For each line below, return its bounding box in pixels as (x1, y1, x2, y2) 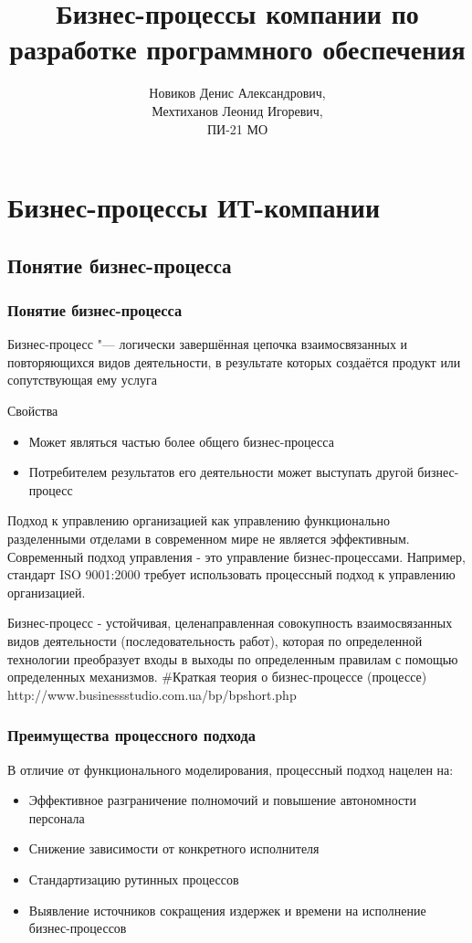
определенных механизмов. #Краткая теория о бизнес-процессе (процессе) (7, 667, 427, 686)
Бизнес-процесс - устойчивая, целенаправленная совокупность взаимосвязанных (7, 613, 453, 632)
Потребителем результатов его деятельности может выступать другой (28, 462, 414, 482)
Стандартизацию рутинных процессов (28, 869, 239, 888)
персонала (28, 808, 85, 827)
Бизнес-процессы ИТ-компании (7, 188, 381, 226)
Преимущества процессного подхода (7, 724, 256, 747)
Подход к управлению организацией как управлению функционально (7, 511, 391, 530)
